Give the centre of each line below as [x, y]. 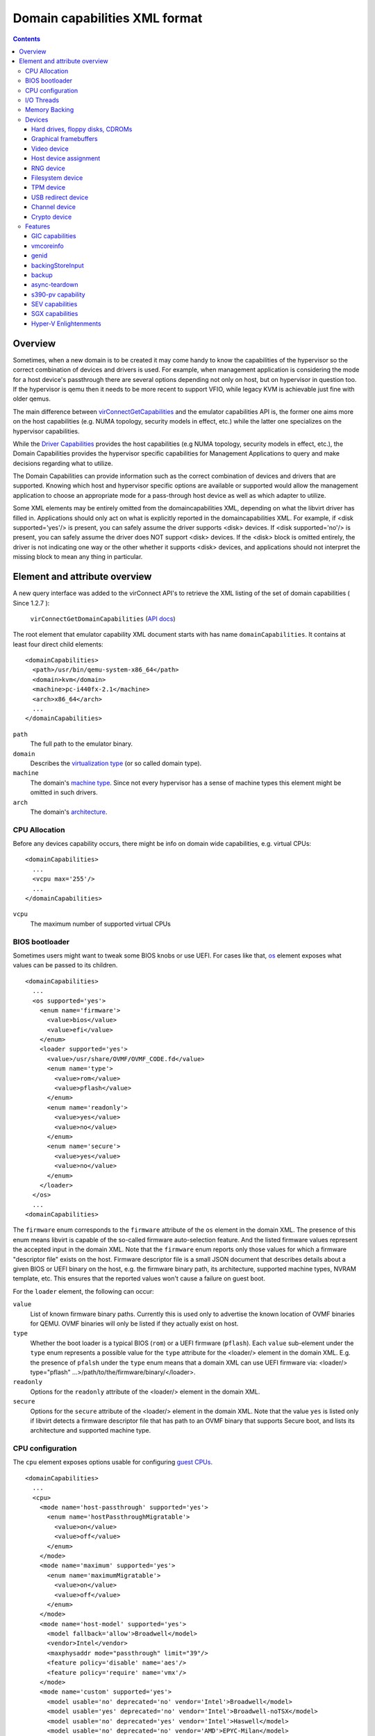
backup [42, 275]
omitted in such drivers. [64, 792]
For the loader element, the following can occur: [83, 1291]
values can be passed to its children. [65, 965]
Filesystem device [57, 178]
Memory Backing [50, 110]
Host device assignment [66, 158]
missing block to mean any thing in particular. [78, 557]
